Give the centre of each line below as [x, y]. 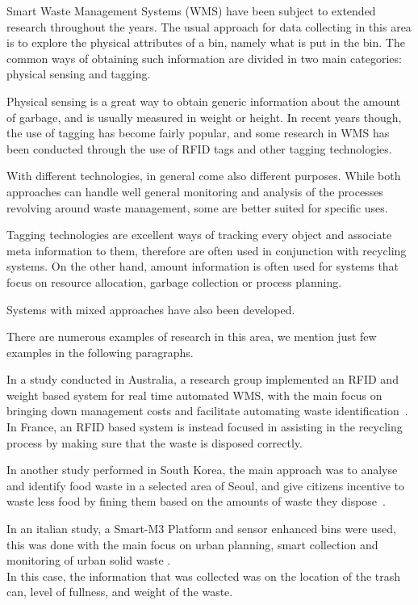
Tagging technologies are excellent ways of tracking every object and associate [199, 235]
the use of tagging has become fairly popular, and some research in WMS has [198, 133]
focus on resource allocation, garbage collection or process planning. [174, 281]
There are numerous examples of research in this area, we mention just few [192, 336]
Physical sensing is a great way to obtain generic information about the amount [204, 101]
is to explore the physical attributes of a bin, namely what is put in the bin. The [206, 42]
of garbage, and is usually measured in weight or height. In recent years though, [204, 117]
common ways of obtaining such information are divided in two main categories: [204, 58]
